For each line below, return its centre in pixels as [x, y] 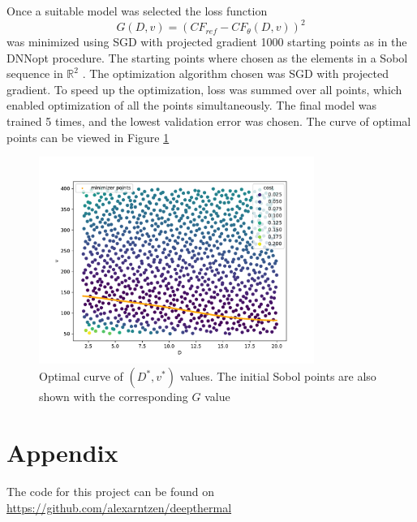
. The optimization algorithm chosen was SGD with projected [236, 73]
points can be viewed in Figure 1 [88, 137]
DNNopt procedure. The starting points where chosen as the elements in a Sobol [207, 57]
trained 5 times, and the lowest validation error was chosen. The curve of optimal [209, 121]
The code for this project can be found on [111, 491]
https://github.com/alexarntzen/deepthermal [119, 507]
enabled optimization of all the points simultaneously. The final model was [192, 105]
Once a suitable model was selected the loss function [137, 11]
